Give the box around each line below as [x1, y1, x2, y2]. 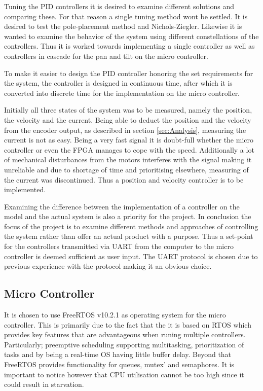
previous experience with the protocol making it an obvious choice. [4, 261, 212, 271]
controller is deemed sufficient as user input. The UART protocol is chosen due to [4, 251, 258, 261]
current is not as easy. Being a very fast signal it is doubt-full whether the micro [4, 134, 254, 145]
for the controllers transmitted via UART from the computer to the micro [4, 241, 234, 252]
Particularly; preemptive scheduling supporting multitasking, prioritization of [4, 339, 244, 349]
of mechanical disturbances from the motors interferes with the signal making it [4, 154, 252, 165]
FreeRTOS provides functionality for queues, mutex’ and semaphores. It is [4, 359, 235, 370]
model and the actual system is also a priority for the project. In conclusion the [4, 211, 251, 222]
